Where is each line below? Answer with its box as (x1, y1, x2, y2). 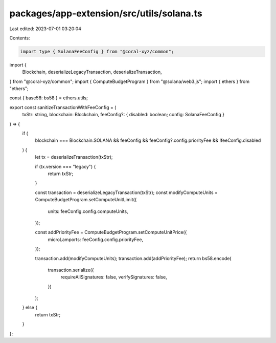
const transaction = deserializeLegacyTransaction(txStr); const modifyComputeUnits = (35, 189, 218, 196)
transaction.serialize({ (48, 267, 94, 273)
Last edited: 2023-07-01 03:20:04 (9, 26, 82, 32)
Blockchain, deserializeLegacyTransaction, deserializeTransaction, (22, 69, 162, 75)
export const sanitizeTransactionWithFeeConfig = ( (9, 104, 117, 110)
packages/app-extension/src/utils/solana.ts (9, 8, 202, 19)
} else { (22, 305, 38, 311)
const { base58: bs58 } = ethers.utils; (9, 95, 88, 101)
